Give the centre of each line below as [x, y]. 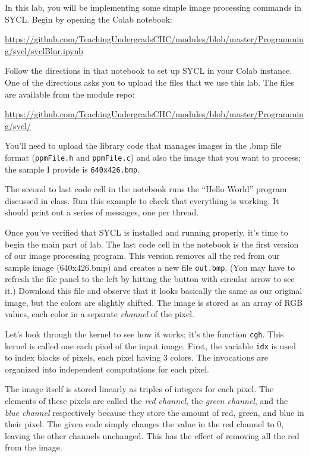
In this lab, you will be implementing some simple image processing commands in [153, 7]
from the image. [34, 447]
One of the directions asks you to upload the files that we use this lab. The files [150, 82]
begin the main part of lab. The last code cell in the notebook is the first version [152, 244]
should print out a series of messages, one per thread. [102, 212]
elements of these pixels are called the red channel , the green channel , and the [146, 400]
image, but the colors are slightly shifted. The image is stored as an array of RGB [154, 302]
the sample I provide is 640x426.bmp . [72, 169]
